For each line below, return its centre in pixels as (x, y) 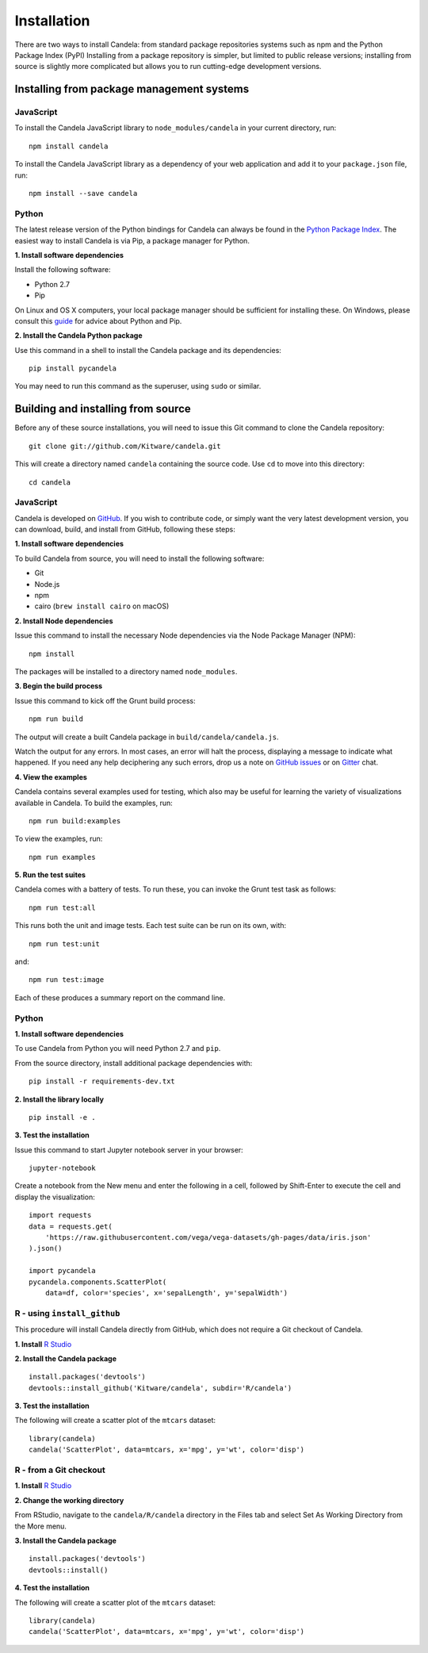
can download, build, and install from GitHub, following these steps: (125, 529)
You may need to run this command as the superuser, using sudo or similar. (138, 386)
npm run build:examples (75, 821)
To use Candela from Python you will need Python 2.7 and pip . (118, 1049)
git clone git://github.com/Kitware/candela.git (125, 446)
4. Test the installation (52, 1588)
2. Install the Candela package (65, 1358)
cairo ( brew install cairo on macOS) (102, 606)
